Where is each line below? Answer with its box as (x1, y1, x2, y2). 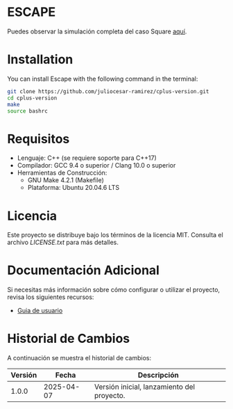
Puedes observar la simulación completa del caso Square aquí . (7, 27, 187, 35)
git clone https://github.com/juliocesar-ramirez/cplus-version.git (7, 88, 209, 95)
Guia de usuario (17, 307, 63, 315)
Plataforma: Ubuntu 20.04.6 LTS (27, 184, 120, 192)
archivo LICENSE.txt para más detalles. (7, 238, 119, 247)
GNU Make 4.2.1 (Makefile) (27, 176, 104, 184)
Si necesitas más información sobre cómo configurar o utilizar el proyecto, (7, 286, 221, 294)
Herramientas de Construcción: (17, 168, 107, 177)
